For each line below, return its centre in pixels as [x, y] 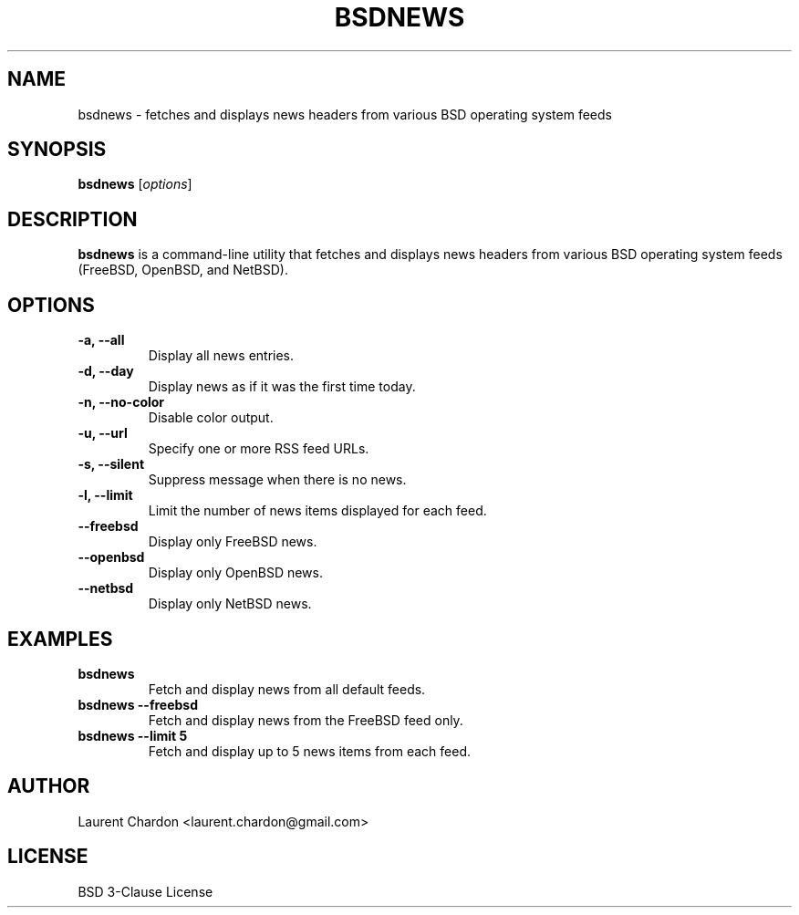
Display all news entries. [221, 356]
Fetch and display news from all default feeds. [287, 689]
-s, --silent [111, 464]
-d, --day [106, 371]
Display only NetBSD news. [230, 604]
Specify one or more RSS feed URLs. [259, 449]
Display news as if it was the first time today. [282, 387]
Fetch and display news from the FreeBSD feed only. [306, 720]
